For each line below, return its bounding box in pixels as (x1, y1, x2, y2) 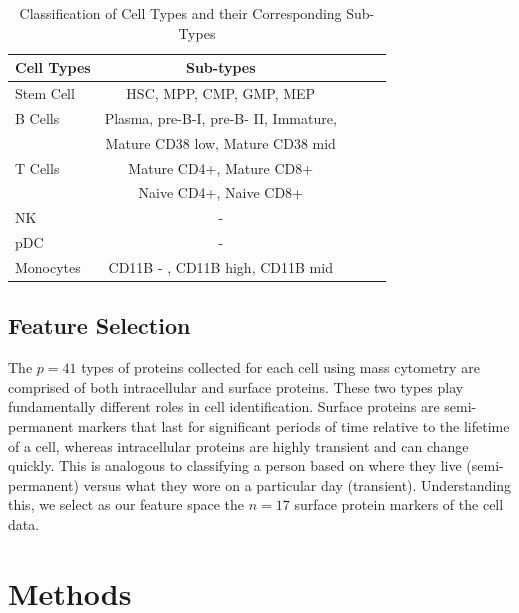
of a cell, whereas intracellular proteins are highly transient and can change (8, 435, 469, 456)
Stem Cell (15, 83, 75, 104)
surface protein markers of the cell (294, 494, 504, 515)
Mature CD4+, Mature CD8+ (128, 157, 314, 178)
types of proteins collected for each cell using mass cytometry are (81, 357, 480, 378)
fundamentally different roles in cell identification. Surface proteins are (8, 396, 440, 417)
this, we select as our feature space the (8, 494, 244, 515)
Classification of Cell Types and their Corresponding (19, 3, 342, 23)
